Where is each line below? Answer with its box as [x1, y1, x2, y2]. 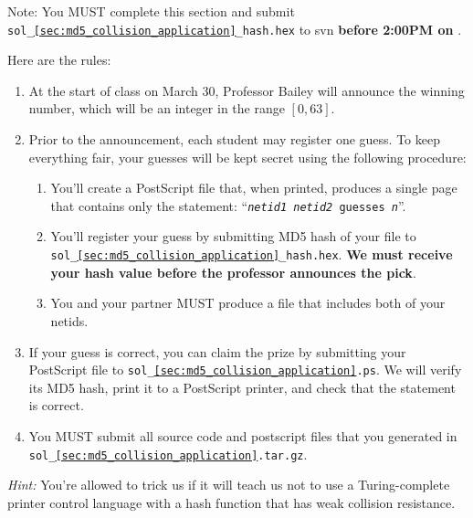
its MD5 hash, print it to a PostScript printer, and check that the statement [28, 377, 456, 396]
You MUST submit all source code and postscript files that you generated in [28, 426, 457, 445]
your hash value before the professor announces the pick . [50, 262, 416, 281]
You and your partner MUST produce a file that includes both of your [50, 293, 446, 312]
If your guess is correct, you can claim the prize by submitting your [28, 342, 406, 361]
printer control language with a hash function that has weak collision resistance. [7, 492, 456, 512]
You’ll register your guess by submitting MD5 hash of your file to [50, 227, 416, 246]
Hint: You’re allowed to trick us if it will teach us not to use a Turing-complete [7, 475, 450, 494]
